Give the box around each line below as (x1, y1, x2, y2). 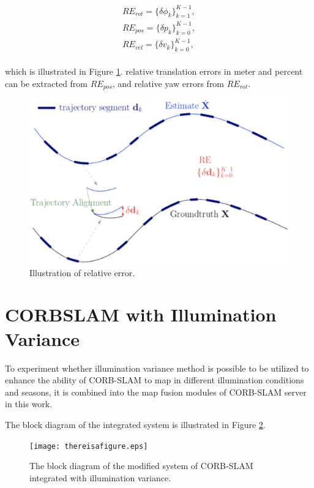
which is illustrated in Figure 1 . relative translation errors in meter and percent (5, 65, 303, 78)
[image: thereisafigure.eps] (29, 441, 148, 451)
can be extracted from (5, 77, 88, 89)
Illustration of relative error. (29, 266, 135, 279)
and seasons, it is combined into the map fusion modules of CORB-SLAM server (5, 385, 307, 398)
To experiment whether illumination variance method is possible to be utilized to (5, 361, 309, 374)
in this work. (5, 397, 53, 410)
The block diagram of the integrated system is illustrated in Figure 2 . (5, 418, 266, 430)
